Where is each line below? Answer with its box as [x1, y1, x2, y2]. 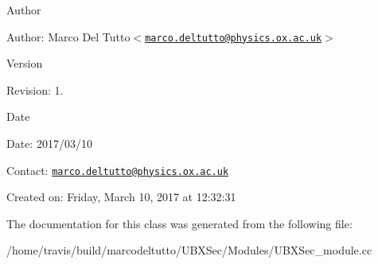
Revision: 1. [6, 81, 64, 98]
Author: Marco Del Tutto [6, 28, 131, 45]
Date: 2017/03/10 [6, 135, 92, 152]
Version [6, 55, 43, 72]
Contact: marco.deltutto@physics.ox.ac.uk [6, 161, 229, 178]
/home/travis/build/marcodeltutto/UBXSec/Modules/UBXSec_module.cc [6, 242, 372, 258]
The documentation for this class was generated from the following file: [6, 215, 353, 231]
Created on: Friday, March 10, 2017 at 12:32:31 [6, 188, 236, 205]
